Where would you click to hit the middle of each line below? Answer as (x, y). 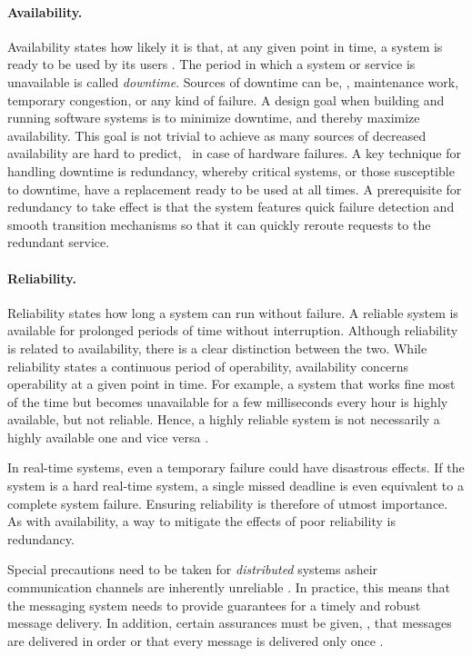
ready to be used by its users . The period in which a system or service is (211, 64)
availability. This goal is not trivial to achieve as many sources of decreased (217, 135)
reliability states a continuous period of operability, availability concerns (208, 366)
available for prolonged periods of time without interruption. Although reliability (233, 330)
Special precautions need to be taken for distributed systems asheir (193, 569)
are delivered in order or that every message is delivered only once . (196, 640)
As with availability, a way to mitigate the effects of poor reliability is (201, 521)
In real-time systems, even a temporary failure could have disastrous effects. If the (236, 467)
